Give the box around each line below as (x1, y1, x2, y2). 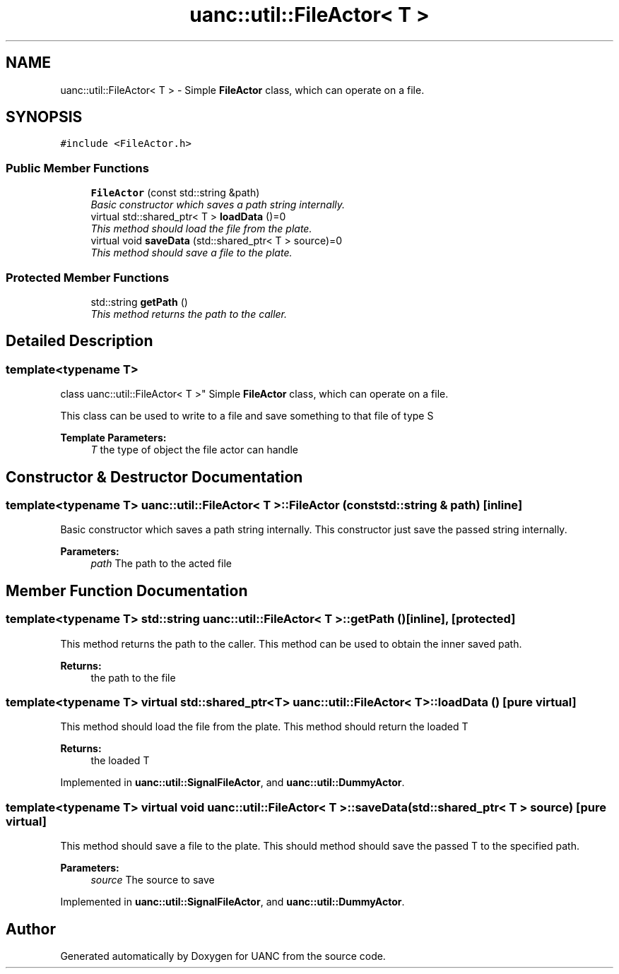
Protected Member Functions (6, 270, 170, 285)
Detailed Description (6, 332, 153, 350)
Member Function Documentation (6, 581, 248, 600)
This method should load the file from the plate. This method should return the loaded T (60, 720, 468, 733)
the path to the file (90, 671, 176, 684)
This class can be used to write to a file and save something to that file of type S (60, 410, 434, 422)
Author (6, 920, 56, 938)
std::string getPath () (90, 295, 188, 308)
